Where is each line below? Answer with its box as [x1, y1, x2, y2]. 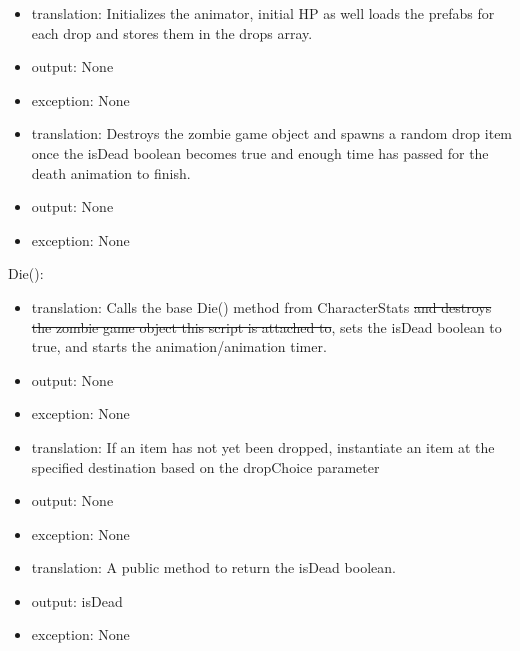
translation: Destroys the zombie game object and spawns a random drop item [31, 123, 513, 144]
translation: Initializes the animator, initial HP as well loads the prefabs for [31, 3, 495, 23]
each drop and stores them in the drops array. [31, 22, 313, 43]
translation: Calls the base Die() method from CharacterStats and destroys [31, 296, 492, 317]
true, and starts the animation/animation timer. [31, 336, 327, 357]
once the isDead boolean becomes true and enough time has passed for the [31, 142, 489, 163]
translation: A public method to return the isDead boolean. [31, 557, 396, 578]
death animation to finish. [31, 162, 191, 183]
